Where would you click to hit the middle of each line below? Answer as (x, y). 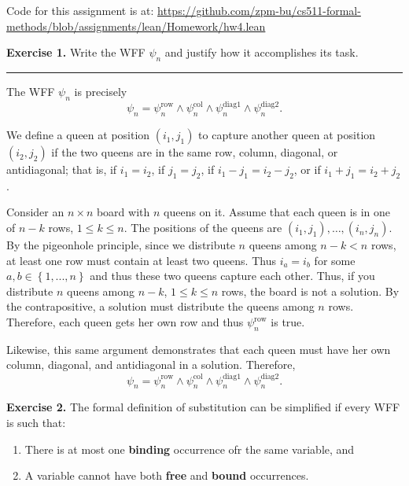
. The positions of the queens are (203, 228)
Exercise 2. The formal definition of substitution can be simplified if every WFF (203, 407)
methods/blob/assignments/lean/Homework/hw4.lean (136, 26)
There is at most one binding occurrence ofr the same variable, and (190, 449)
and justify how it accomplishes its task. (262, 52)
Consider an (35, 212)
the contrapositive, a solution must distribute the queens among (160, 306)
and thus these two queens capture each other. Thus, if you (232, 276)
